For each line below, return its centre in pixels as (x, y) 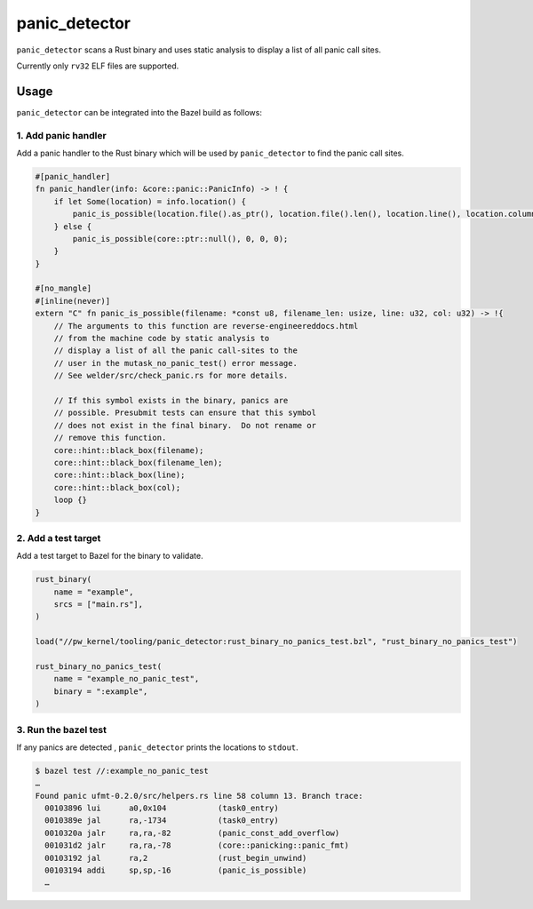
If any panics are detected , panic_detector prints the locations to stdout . (158, 747)
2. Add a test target (59, 538)
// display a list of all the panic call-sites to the (175, 351)
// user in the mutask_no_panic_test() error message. (175, 363)
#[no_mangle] (64, 288)
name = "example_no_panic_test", (127, 679)
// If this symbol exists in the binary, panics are (171, 400)
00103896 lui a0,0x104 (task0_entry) (162, 808)
